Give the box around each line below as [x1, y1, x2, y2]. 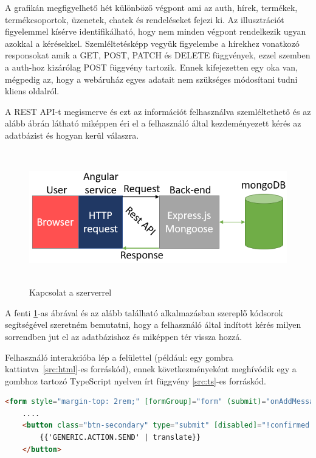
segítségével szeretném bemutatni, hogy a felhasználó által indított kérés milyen [5, 318, 301, 331]
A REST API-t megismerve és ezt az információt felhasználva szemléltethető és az [5, 105, 311, 117]
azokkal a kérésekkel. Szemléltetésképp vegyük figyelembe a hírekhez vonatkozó [5, 36, 300, 49]
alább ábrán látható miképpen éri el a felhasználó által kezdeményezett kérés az [5, 117, 301, 130]
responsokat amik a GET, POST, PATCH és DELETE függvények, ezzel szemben [5, 49, 311, 61]
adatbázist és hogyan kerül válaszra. [5, 128, 139, 141]
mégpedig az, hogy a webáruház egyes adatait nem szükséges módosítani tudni [5, 72, 298, 85]
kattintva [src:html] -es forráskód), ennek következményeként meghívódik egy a [5, 363, 297, 375]
